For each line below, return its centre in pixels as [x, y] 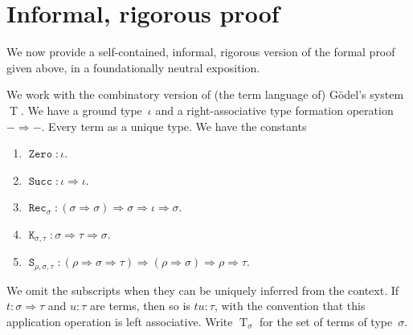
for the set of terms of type [326, 321]
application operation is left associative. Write [120, 321]
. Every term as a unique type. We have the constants [174, 126]
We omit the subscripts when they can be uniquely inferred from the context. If [203, 290]
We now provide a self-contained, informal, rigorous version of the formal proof [201, 52]
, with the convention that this [290, 306]
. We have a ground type [81, 110]
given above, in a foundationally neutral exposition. [133, 67]
